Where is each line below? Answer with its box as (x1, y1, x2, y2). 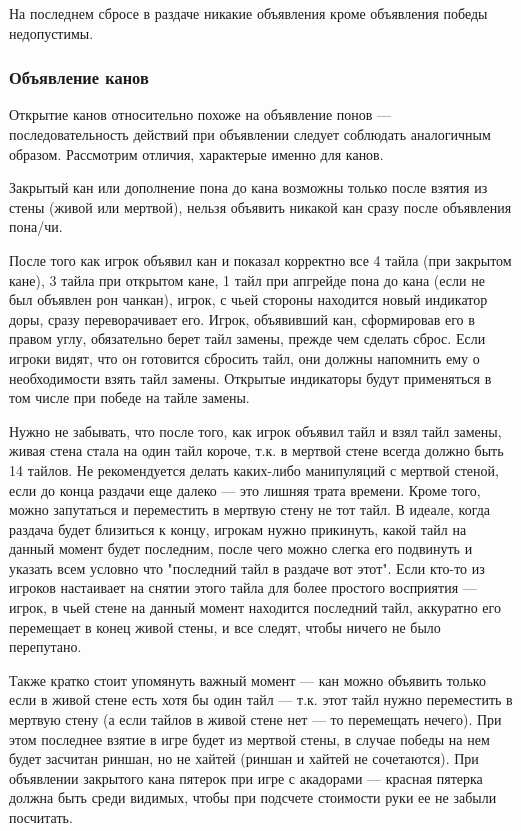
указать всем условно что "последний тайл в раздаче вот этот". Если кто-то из (9, 557, 485, 578)
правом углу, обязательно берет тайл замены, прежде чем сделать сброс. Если (9, 328, 486, 349)
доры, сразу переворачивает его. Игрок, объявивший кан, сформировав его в (9, 308, 475, 329)
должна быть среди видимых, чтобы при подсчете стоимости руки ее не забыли (9, 787, 497, 808)
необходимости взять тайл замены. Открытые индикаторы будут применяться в (9, 367, 492, 388)
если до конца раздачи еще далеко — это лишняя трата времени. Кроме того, (9, 479, 481, 500)
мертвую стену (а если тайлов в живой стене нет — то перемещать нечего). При (9, 709, 502, 730)
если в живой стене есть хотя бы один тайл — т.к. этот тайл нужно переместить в (9, 689, 513, 710)
